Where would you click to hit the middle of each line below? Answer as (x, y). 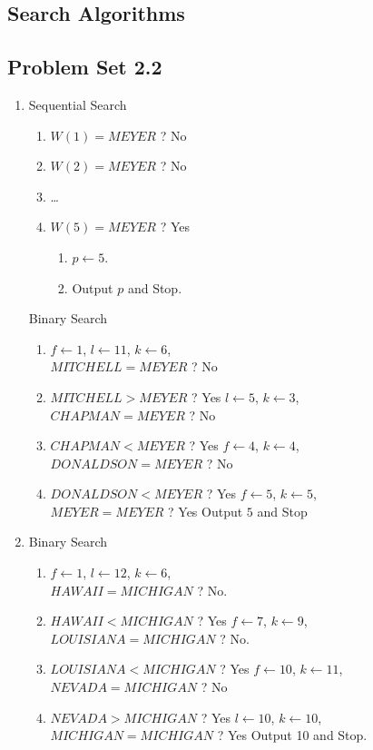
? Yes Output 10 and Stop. (292, 735)
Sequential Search (78, 104)
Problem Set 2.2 (85, 67)
